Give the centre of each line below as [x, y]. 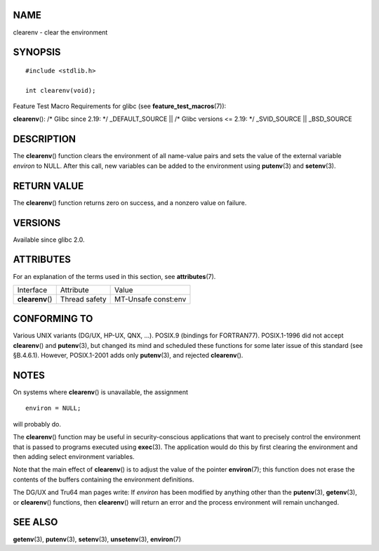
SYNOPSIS [37, 52]
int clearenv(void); [61, 90]
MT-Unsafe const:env [151, 299]
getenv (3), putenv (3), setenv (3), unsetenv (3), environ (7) [97, 539]
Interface [32, 290]
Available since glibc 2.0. [49, 240]
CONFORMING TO [53, 319]
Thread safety [83, 299]
